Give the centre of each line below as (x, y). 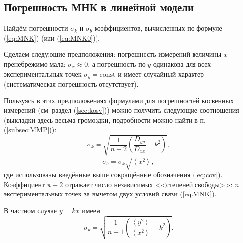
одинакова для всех (182, 64)
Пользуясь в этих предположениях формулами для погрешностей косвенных (119, 100)
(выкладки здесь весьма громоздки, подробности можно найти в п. (105, 120)
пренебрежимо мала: (35, 64)
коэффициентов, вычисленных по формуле (158, 28)
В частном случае (31, 210)
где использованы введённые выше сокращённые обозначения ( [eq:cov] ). (113, 174)
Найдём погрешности (36, 28)
